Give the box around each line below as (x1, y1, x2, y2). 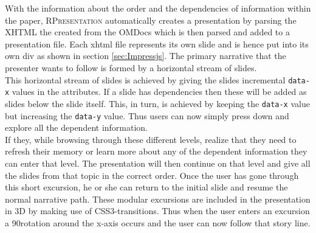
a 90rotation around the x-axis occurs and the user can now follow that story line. (5, 216, 311, 229)
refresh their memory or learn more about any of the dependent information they (5, 145, 307, 158)
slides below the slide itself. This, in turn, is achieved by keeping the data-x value (5, 97, 310, 110)
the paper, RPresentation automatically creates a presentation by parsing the (5, 13, 297, 26)
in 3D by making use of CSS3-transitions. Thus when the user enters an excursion (5, 204, 310, 217)
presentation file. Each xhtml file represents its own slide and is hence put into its (5, 37, 309, 50)
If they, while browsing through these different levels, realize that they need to (5, 133, 297, 145)
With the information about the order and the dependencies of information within (5, 2, 311, 14)
